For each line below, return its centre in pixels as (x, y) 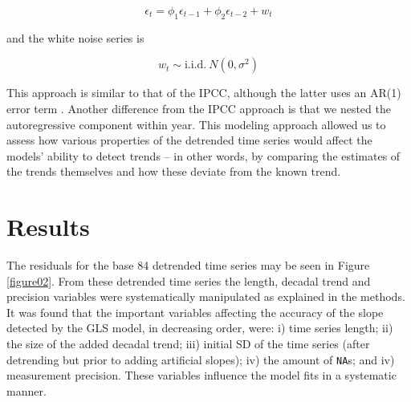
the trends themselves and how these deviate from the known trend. (174, 171)
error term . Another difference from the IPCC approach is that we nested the (199, 108)
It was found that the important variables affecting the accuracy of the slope (195, 312)
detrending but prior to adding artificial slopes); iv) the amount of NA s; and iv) (201, 359)
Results (48, 227)
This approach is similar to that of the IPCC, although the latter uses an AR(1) (204, 93)
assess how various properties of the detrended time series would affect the (189, 140)
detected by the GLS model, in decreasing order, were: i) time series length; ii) (200, 328)
